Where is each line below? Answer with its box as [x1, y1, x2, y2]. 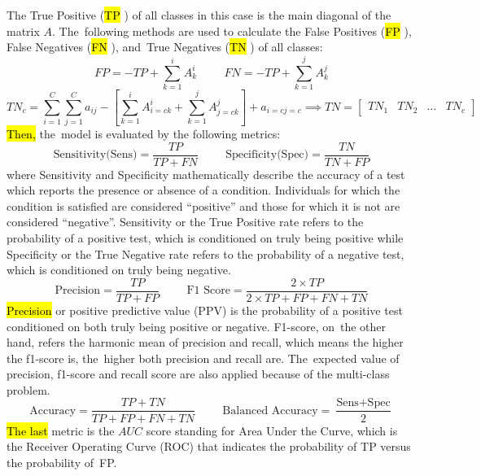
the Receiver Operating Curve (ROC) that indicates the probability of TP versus [7, 438, 411, 455]
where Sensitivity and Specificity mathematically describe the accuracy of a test [7, 165, 405, 182]
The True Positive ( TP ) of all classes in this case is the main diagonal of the [7, 7, 391, 23]
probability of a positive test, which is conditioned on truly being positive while [7, 229, 404, 247]
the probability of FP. [7, 453, 117, 470]
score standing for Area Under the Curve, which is [146, 421, 398, 439]
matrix [7, 22, 40, 39]
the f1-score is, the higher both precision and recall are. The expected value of [7, 349, 400, 366]
